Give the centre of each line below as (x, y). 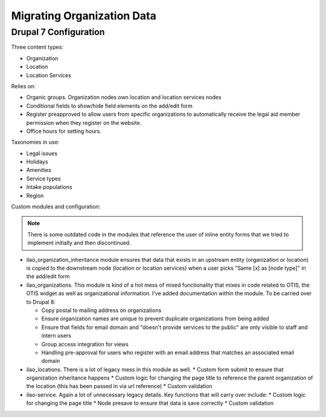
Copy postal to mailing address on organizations (101, 310)
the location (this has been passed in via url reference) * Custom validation (119, 386)
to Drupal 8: (41, 302)
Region (35, 196)
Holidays (37, 162)
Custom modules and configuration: (56, 207)
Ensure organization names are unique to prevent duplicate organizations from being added (155, 319)
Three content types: (37, 47)
